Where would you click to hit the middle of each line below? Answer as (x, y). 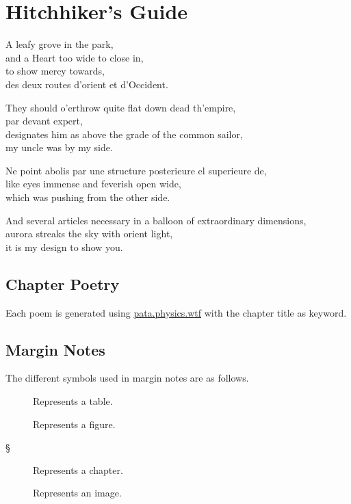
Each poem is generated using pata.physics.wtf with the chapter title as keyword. (176, 312)
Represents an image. (77, 493)
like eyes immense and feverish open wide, (93, 184)
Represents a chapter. (78, 469)
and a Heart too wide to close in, (75, 57)
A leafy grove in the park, (60, 44)
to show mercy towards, (55, 71)
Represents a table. (73, 401)
